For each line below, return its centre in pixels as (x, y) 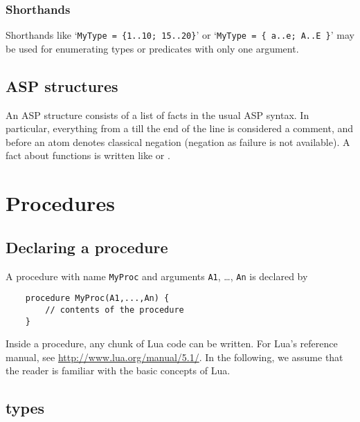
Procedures (60, 203)
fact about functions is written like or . (88, 155)
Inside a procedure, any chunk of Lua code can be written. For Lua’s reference (172, 343)
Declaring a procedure (87, 247)
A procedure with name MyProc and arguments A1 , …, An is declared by (157, 276)
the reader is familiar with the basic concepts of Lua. (118, 370)
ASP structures (62, 85)
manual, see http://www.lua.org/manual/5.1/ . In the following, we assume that (174, 357)
